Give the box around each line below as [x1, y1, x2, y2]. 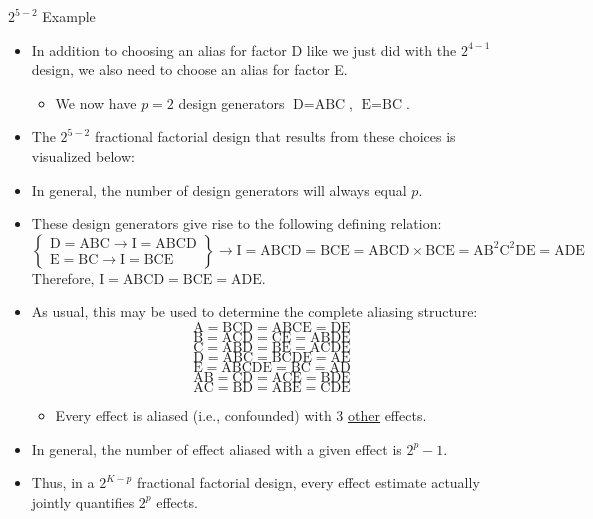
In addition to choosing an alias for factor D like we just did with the [31, 39, 457, 60]
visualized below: [31, 145, 135, 166]
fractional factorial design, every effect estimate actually [136, 472, 480, 493]
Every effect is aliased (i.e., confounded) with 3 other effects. [55, 404, 427, 425]
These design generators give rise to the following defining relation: [31, 213, 442, 234]
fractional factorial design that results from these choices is [94, 126, 456, 147]
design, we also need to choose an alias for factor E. [31, 59, 348, 80]
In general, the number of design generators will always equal [31, 179, 407, 200]
